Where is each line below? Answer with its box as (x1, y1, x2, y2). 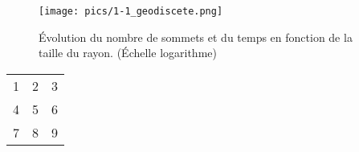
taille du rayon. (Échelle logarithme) (39, 44, 217, 61)
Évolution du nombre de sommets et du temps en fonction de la (39, 28, 353, 45)
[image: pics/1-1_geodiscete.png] (39, 6, 223, 17)
